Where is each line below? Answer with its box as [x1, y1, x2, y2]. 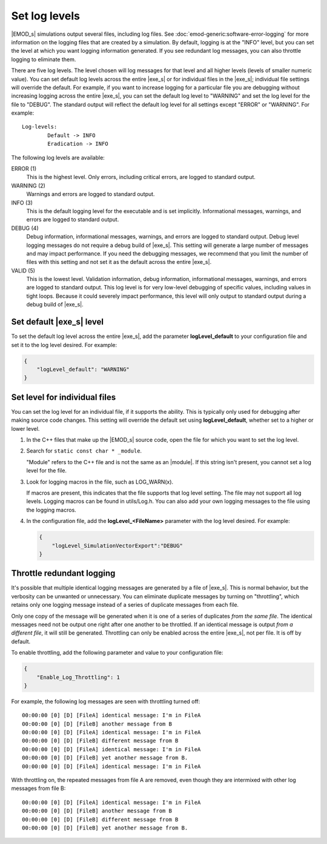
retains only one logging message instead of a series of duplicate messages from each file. [11, 601, 239, 609]
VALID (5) [11, 267, 36, 274]
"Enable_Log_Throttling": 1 [36, 674, 121, 681]
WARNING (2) [11, 182, 45, 189]
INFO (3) [11, 199, 33, 206]
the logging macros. [26, 506, 77, 513]
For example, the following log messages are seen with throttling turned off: [11, 698, 200, 705]
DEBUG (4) [11, 225, 39, 232]
